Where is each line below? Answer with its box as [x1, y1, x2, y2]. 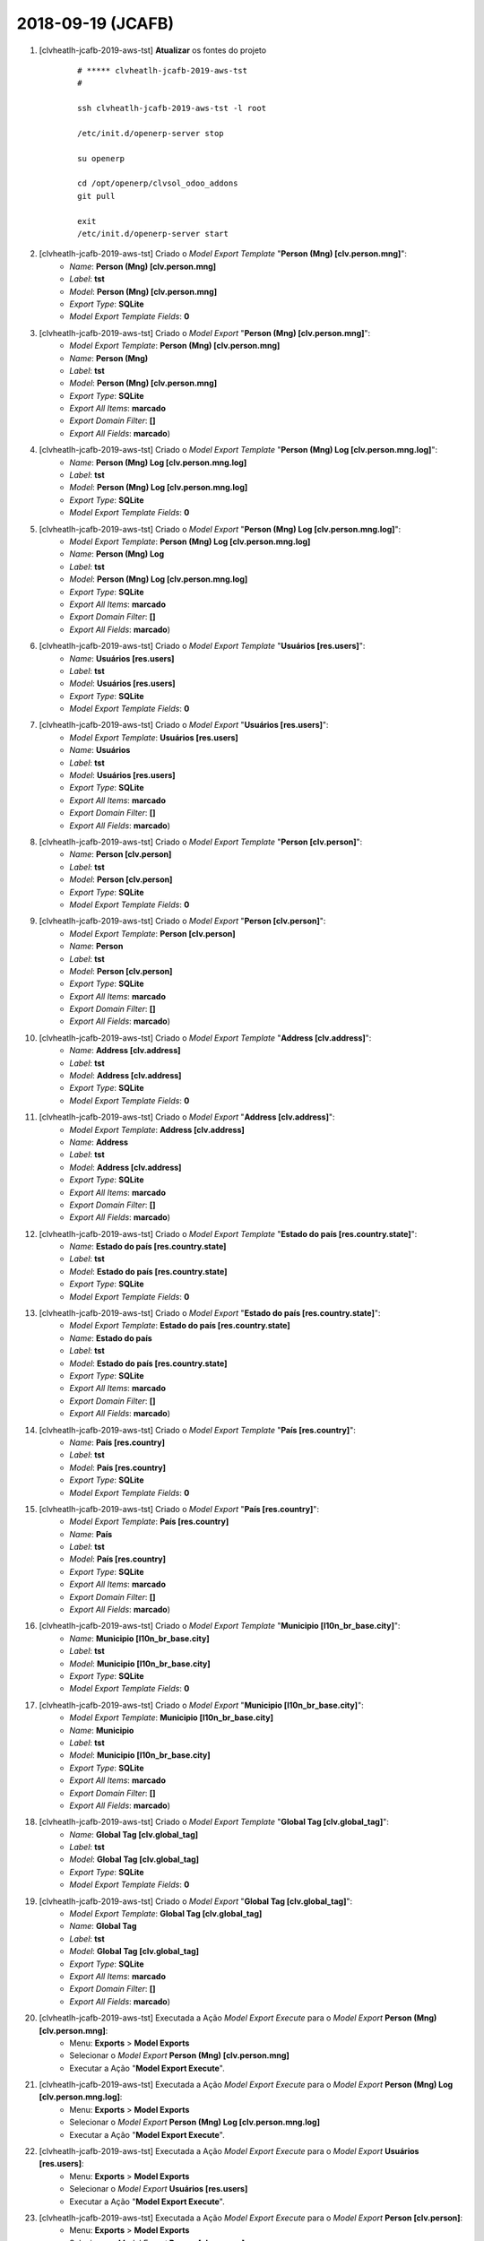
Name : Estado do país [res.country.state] [69, 1242, 227, 1252]
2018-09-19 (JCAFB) [16, 13, 175, 33]
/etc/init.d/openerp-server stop [77, 128, 224, 138]
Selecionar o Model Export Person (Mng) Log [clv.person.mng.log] [69, 2116, 320, 2128]
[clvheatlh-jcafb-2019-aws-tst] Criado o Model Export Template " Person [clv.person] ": [39, 836, 363, 847]
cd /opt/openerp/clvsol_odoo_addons [77, 178, 238, 188]
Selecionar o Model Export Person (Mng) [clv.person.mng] [69, 2050, 290, 2061]
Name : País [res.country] [69, 1437, 166, 1448]
